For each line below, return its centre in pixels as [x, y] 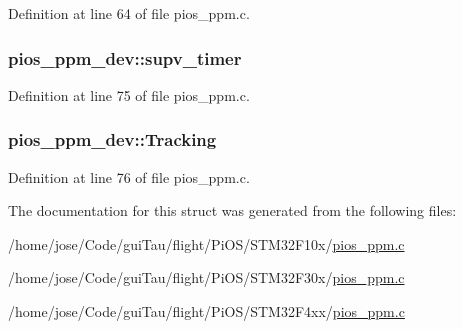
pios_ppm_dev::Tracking [112, 139]
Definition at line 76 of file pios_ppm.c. [129, 176]
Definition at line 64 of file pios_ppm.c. [129, 13]
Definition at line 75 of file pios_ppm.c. [129, 94]
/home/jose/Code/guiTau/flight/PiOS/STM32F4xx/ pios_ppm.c [206, 311]
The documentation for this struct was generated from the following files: [232, 210]
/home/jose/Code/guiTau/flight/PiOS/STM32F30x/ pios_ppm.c [206, 277]
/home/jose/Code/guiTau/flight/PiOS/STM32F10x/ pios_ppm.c [206, 243]
